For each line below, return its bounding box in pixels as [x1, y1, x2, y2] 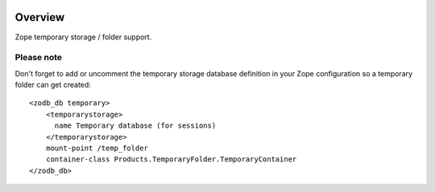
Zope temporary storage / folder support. [14, 32, 152, 42]
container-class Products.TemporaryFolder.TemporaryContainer [45, 155, 297, 164]
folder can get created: [14, 80, 92, 90]
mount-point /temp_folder [45, 144, 149, 153]
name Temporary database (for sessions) [54, 121, 217, 130]
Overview [14, 10, 65, 24]
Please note [14, 52, 63, 63]
